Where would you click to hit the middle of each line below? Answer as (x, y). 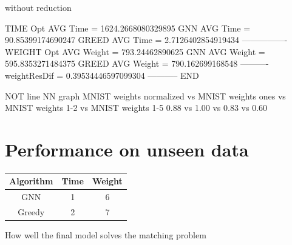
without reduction (38, 7)
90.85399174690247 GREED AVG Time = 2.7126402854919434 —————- (146, 40)
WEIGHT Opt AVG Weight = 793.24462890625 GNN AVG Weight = (135, 51)
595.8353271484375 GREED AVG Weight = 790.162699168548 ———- (137, 63)
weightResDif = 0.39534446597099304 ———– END (102, 75)
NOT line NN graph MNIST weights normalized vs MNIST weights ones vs (145, 96)
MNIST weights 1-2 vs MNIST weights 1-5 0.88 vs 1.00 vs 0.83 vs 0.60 (136, 108)
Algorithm (31, 181)
